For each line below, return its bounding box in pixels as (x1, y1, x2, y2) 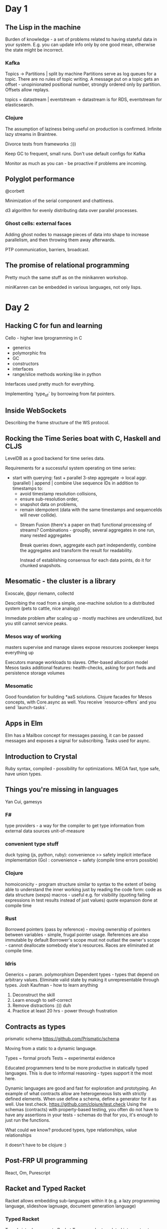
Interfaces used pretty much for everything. (5, 381, 95, 387)
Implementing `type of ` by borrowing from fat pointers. (5, 391, 116, 398)
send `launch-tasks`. (5, 705, 47, 711)
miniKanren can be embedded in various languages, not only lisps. (5, 284, 142, 290)
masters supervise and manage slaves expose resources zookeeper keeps (5, 644, 159, 650)
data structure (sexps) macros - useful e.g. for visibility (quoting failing (5, 892, 151, 898)
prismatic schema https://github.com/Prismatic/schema (5, 1036, 120, 1042)
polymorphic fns (12, 349, 46, 356)
